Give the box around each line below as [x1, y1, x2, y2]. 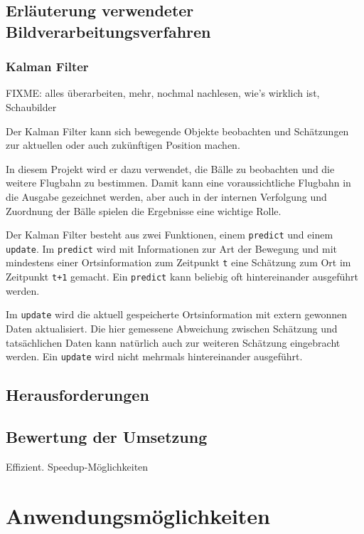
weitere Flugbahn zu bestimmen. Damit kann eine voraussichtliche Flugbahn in [6, 175, 351, 190]
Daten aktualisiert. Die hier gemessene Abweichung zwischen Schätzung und [6, 321, 338, 336]
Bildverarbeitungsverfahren [6, 20, 211, 42]
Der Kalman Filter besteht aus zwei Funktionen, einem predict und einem [6, 227, 333, 242]
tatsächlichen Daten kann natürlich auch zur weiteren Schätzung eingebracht [6, 335, 341, 350]
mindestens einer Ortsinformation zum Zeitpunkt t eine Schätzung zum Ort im [6, 255, 351, 270]
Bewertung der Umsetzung [6, 426, 208, 448]
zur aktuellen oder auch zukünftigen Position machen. [6, 137, 240, 152]
